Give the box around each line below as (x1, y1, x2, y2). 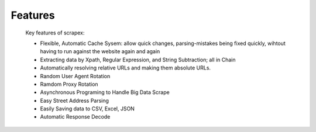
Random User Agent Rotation (40, 72, 111, 79)
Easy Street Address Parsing (40, 97, 109, 104)
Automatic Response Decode (40, 113, 111, 120)
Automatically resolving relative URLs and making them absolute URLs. (40, 64, 211, 71)
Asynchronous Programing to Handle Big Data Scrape (40, 89, 170, 96)
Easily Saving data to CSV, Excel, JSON (40, 105, 135, 112)
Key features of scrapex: (25, 29, 85, 36)
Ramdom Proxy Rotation (40, 81, 99, 88)
